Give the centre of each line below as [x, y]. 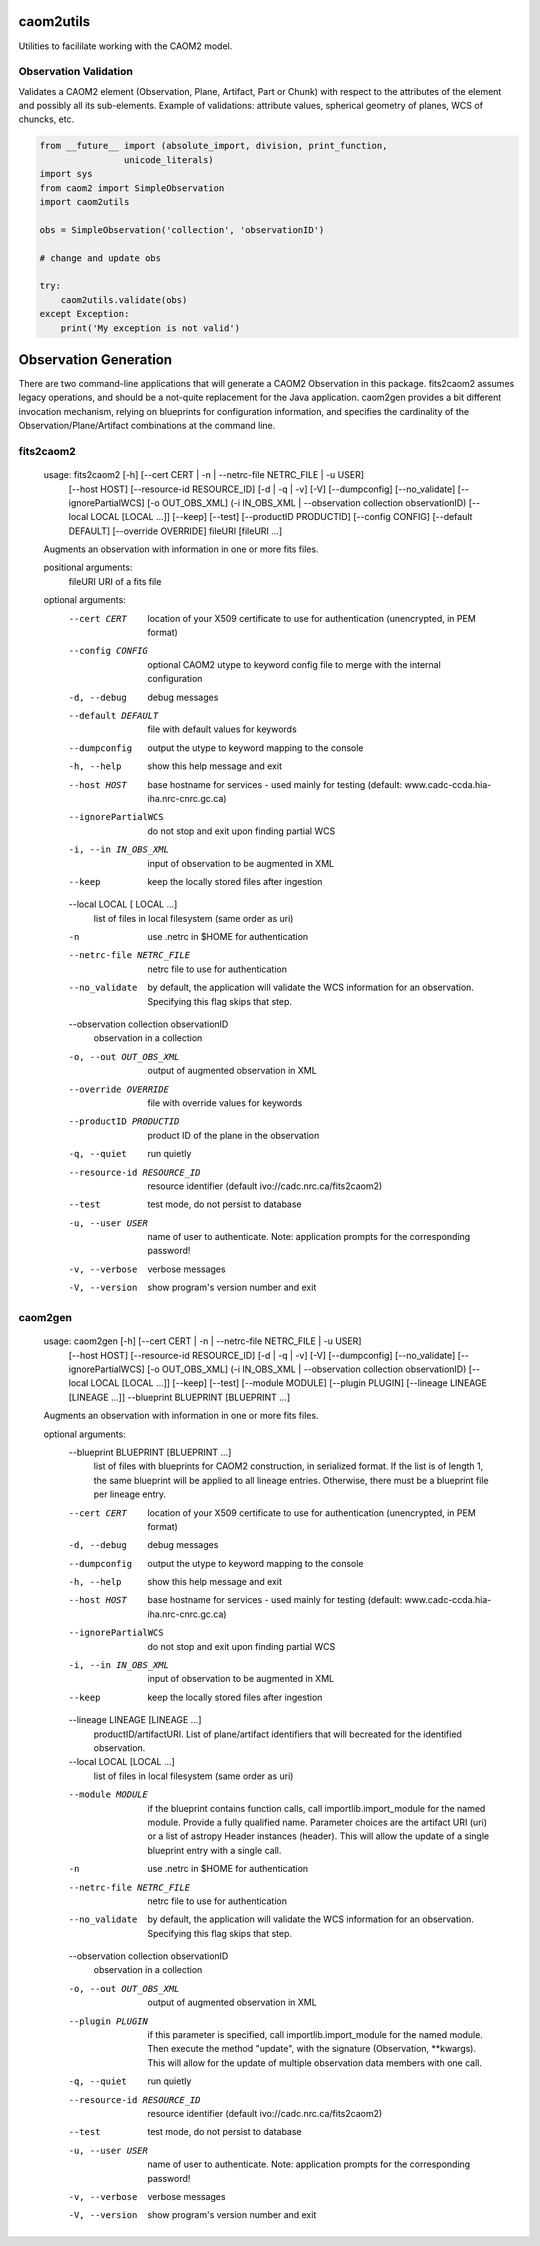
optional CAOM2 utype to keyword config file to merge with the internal [294, 664]
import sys [66, 174]
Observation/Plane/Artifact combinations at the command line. [147, 426]
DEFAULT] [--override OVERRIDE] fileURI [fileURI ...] [175, 531]
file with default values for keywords [222, 729]
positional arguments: [88, 567]
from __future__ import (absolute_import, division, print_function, [213, 146]
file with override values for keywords [225, 1102]
